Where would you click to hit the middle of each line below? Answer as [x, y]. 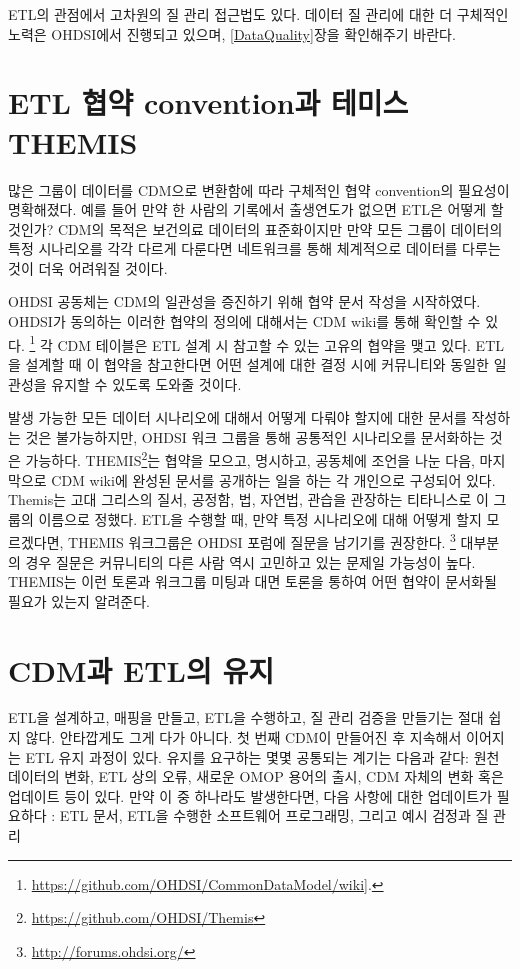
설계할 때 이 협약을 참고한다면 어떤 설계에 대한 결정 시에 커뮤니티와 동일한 [257, 363]
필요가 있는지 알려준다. [79, 600]
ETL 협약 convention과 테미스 [208, 102]
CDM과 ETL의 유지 [141, 669]
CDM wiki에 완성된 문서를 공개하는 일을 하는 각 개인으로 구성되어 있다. [273, 479]
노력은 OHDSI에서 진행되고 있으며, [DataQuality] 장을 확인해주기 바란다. [232, 33]
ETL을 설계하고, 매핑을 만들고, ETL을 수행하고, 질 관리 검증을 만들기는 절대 [246, 717]
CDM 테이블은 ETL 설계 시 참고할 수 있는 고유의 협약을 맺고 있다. [264, 344]
